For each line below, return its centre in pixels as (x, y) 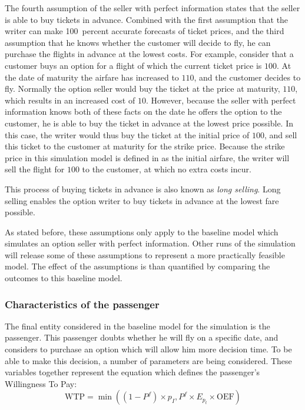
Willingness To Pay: (41, 383)
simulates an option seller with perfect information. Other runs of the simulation (150, 243)
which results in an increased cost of (70, 100)
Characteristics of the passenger (82, 304)
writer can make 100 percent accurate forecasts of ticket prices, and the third (145, 31)
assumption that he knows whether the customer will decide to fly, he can (138, 42)
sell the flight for (35, 169)
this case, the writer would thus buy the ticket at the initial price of (127, 134)
